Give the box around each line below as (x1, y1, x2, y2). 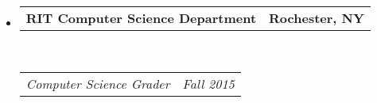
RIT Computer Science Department (25, 9, 257, 27)
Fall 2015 (182, 74, 235, 93)
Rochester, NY (269, 9, 364, 27)
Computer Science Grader (25, 74, 170, 93)
